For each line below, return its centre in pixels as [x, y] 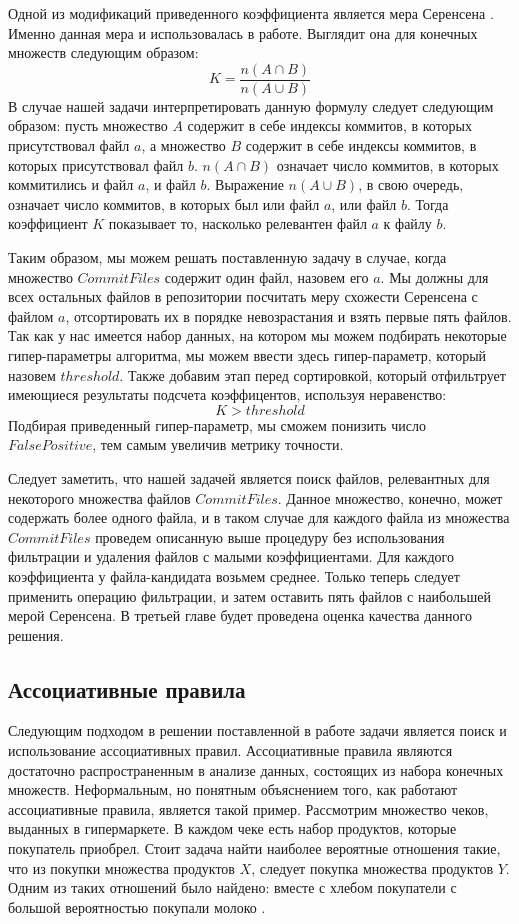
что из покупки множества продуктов [121, 867]
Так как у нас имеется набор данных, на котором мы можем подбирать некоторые [257, 335]
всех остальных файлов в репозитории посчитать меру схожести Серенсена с [243, 296]
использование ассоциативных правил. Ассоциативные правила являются [230, 750]
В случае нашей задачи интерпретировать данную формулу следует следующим [251, 105]
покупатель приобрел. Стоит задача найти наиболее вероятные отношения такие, [254, 848]
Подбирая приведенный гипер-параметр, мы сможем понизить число [217, 424]
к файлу [407, 223]
